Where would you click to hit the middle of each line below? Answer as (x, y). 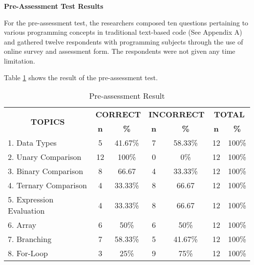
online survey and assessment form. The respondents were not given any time (120, 51)
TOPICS (48, 121)
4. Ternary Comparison (48, 185)
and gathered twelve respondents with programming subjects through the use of (124, 41)
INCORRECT (177, 114)
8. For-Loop (28, 253)
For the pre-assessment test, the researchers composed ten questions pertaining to (126, 22)
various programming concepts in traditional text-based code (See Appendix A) (123, 32)
